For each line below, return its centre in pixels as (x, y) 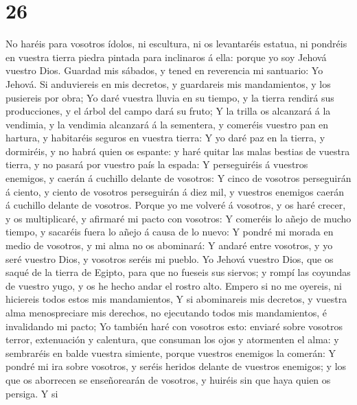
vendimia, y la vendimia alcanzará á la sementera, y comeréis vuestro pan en (167, 124)
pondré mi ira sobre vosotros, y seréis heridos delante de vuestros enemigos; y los (176, 366)
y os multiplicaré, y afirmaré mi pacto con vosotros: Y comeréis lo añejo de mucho (178, 218)
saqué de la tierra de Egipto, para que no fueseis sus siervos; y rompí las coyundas (178, 272)
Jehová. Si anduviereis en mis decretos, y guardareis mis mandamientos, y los (168, 83)
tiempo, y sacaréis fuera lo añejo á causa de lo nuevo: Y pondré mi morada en (170, 232)
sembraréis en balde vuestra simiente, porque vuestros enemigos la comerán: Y (171, 352)
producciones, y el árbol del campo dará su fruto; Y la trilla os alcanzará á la (168, 111)
